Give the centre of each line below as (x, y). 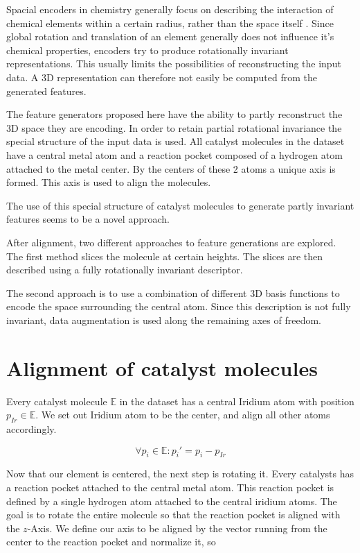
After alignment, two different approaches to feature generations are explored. (171, 242)
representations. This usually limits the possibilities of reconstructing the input (174, 63)
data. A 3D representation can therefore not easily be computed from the (162, 77)
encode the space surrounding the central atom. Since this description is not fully (179, 306)
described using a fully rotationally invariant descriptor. (125, 270)
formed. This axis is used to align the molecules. (109, 182)
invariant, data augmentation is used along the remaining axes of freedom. (164, 320)
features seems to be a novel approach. (88, 219)
